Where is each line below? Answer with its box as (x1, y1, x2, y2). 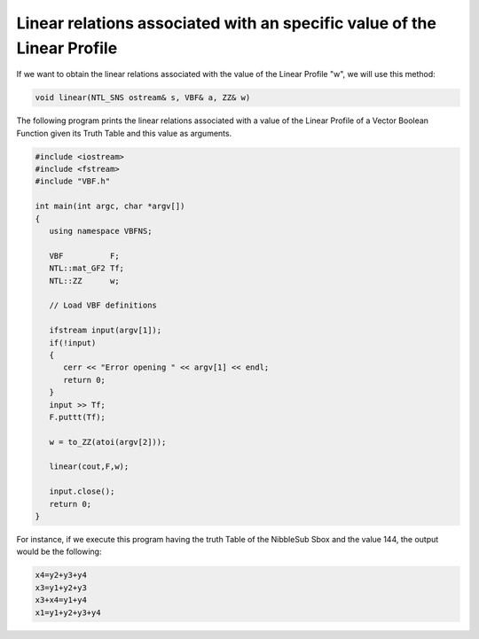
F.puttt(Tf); (49, 412, 106, 422)
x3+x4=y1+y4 (35, 595, 88, 605)
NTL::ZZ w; (49, 276, 120, 285)
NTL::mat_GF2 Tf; (49, 263, 124, 274)
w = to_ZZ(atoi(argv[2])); (49, 437, 167, 447)
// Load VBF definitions (49, 300, 157, 310)
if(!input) (49, 338, 97, 347)
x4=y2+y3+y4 (35, 570, 88, 581)
